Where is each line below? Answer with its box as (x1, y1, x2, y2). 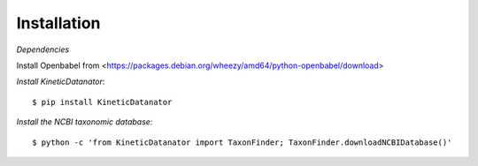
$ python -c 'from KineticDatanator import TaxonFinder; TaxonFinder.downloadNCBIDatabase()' (32, 137, 452, 147)
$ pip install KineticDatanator (32, 97, 173, 107)
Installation (16, 13, 101, 33)
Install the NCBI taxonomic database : (16, 117, 153, 127)
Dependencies (16, 44, 70, 55)
